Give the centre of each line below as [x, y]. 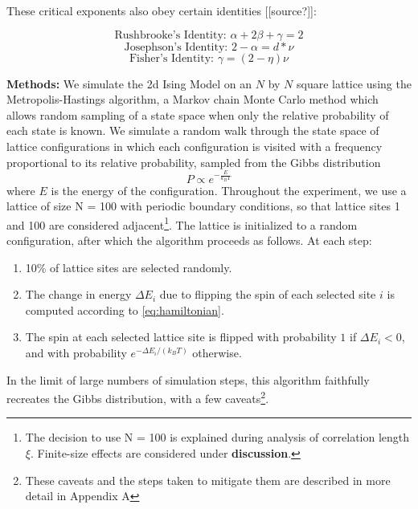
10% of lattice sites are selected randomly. [129, 267]
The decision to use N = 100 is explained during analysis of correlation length [217, 437]
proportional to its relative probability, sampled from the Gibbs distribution [194, 162]
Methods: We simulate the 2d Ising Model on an [129, 83]
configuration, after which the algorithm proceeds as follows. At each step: [189, 240]
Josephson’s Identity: [176, 47]
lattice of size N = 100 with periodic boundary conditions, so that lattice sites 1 [203, 206]
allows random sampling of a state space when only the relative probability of [198, 114]
